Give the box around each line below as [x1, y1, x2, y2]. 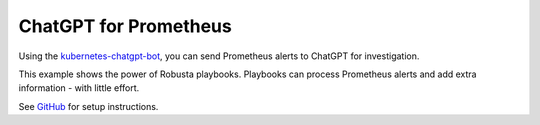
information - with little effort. [18, 82, 140, 94]
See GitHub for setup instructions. [18, 100, 159, 112]
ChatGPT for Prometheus [18, 15, 232, 37]
